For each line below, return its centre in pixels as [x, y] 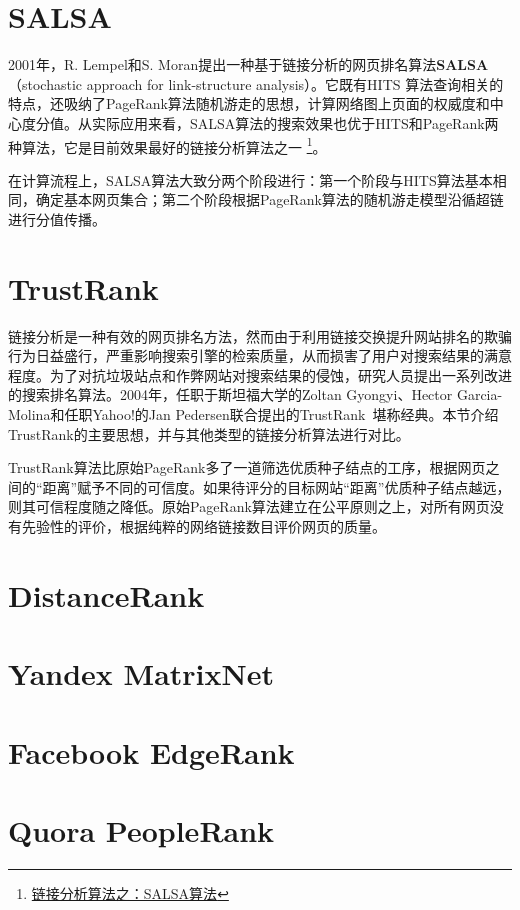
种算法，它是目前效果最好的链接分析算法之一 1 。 [167, 145]
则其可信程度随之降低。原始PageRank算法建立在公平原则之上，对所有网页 [249, 506]
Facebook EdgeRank [151, 751]
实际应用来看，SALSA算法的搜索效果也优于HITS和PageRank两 [295, 122]
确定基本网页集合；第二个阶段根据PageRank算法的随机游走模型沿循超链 [269, 199]
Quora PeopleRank [141, 829]
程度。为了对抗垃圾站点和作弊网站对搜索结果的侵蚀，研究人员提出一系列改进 [260, 374]
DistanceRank [106, 594]
